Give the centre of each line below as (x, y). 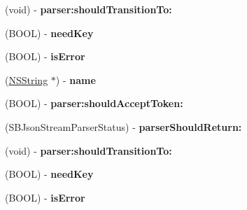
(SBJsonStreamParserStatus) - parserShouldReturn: (123, 126)
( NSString (27, 79)
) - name (76, 79)
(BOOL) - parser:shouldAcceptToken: (94, 103)
